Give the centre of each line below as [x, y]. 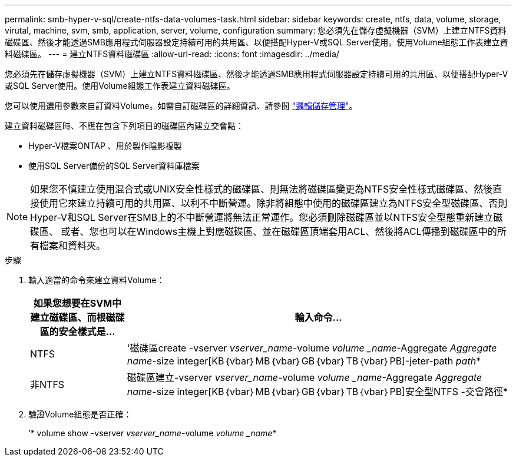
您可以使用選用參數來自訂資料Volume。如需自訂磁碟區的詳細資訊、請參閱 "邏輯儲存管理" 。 [181, 106]
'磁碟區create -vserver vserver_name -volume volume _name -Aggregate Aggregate [312, 348]
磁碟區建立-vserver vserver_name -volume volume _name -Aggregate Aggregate [305, 377]
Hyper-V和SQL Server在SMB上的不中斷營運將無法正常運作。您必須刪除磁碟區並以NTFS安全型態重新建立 [262, 217]
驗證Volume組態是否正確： [80, 414]
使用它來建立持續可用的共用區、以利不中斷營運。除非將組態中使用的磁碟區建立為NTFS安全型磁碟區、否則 [274, 203]
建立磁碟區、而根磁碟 [77, 317]
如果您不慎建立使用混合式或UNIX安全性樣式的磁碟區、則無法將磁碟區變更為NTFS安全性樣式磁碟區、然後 [262, 189]
